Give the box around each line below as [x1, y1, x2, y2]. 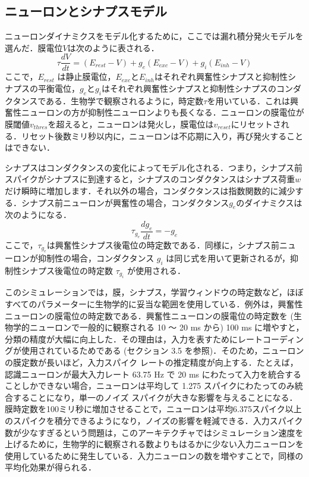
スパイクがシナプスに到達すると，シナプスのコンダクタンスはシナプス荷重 [5, 173, 295, 185]
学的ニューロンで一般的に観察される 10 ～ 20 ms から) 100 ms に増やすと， [12, 321, 304, 333]
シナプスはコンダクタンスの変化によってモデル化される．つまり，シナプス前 [5, 161, 303, 173]
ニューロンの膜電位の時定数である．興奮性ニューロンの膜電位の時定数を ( [5, 309, 294, 322]
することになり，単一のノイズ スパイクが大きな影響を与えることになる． [12, 391, 298, 403]
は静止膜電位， [57, 70, 116, 83]
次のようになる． [5, 208, 71, 221]
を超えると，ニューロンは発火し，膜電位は [48, 118, 214, 130]
